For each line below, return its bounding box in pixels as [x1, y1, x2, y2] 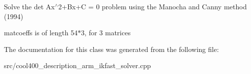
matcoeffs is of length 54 [4, 27, 78, 38]
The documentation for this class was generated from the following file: [4, 44, 219, 54]
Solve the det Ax [4, 1, 55, 11]
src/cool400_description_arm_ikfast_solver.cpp [4, 60, 151, 71]
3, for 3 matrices [81, 27, 131, 38]
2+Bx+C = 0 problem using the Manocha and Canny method [58, 1, 247, 11]
